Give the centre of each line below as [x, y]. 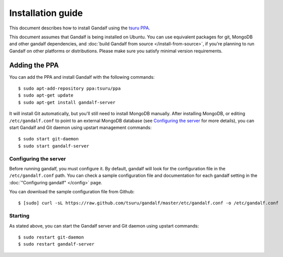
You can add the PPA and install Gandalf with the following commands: [82, 77]
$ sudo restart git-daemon [51, 237]
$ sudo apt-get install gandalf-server [67, 102]
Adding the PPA [34, 65]
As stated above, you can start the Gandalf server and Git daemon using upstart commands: [104, 226]
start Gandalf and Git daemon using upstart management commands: [80, 128]
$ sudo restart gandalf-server [56, 244]
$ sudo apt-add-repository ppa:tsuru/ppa [69, 89]
